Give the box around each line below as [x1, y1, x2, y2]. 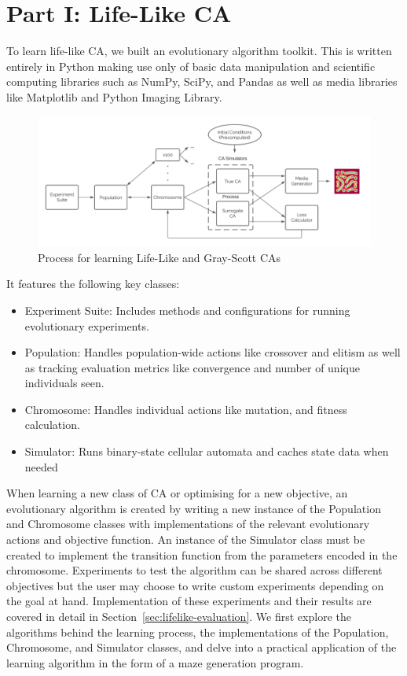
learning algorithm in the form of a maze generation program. [6, 654, 304, 670]
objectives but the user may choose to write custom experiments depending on [6, 577, 384, 593]
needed [24, 458, 58, 475]
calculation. [24, 416, 80, 433]
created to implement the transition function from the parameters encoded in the [6, 546, 398, 563]
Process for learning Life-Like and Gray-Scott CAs [38, 249, 281, 265]
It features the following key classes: [6, 275, 180, 292]
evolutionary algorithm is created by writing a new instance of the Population [6, 500, 381, 516]
